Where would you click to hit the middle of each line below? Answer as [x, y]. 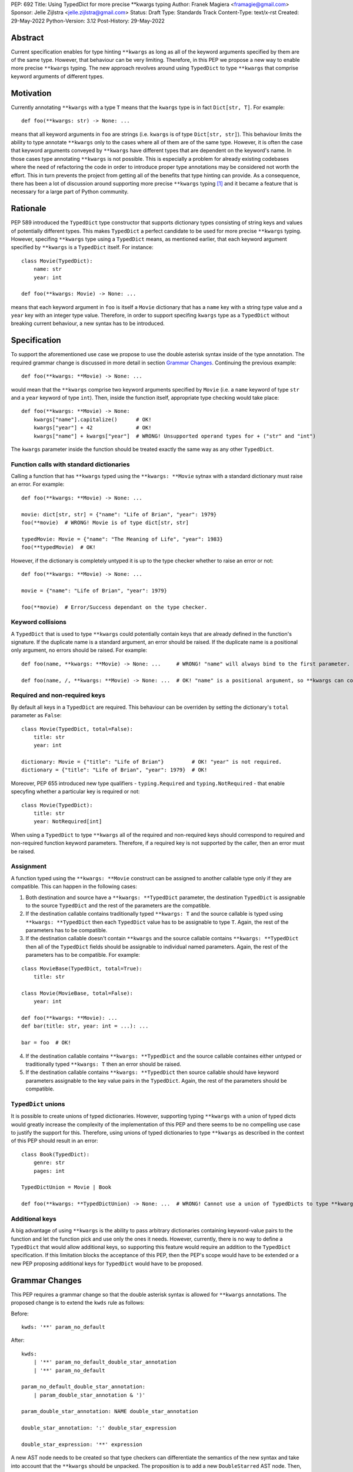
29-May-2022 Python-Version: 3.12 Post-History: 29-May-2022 [88, 21]
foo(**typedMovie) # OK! [59, 547]
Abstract [27, 37]
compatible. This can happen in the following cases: [74, 887]
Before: [20, 1314]
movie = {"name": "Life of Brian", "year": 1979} [94, 591]
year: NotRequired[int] [68, 822]
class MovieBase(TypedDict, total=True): [82, 968]
